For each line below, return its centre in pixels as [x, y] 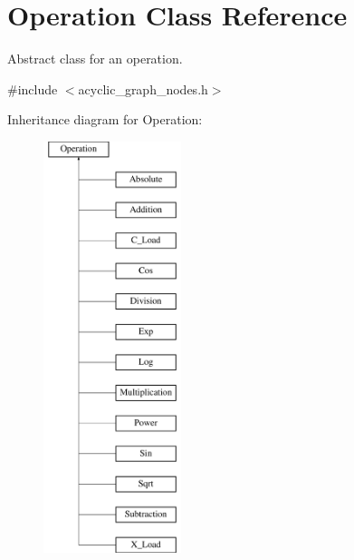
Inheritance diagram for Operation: [105, 119]
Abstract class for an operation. [95, 59]
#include [33, 88]
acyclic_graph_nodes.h [143, 88]
